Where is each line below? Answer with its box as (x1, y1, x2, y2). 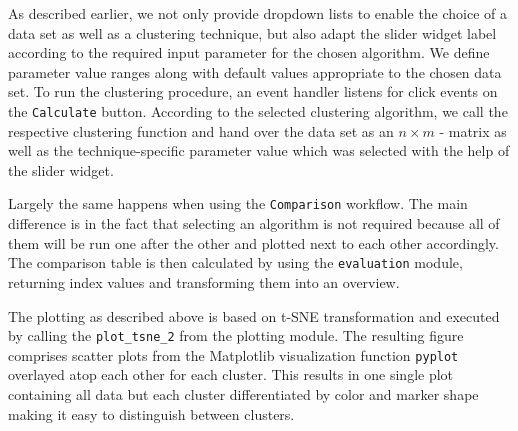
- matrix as (439, 120, 507, 141)
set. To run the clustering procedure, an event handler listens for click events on (8, 81, 498, 102)
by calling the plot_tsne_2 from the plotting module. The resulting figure (8, 325, 464, 346)
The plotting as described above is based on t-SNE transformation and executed (8, 305, 500, 326)
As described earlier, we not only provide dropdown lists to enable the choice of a (8, 3, 508, 23)
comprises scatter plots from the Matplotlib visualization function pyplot (8, 344, 459, 365)
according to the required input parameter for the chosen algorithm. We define (8, 42, 490, 63)
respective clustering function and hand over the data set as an (8, 120, 394, 141)
